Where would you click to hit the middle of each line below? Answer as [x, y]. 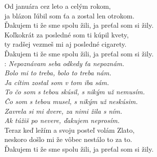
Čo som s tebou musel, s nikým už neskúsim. [71, 101]
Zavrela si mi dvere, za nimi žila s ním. [63, 111]
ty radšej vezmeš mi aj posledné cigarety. [66, 44]
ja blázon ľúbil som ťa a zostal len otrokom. [69, 15]
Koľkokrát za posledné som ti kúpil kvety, [67, 34]
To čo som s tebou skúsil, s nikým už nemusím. [75, 92]
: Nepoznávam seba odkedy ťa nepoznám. [64, 63]
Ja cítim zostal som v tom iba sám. [57, 82]
